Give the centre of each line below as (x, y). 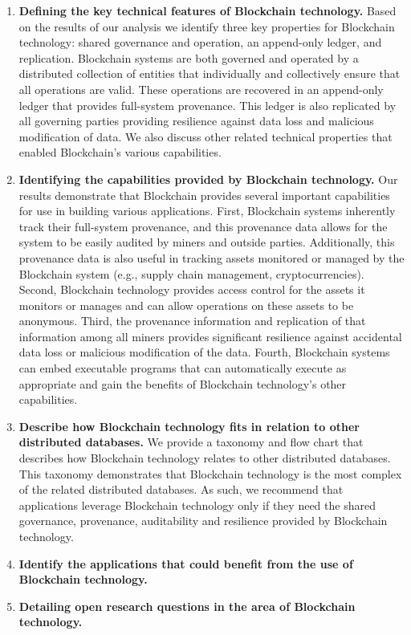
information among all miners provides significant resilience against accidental (210, 336)
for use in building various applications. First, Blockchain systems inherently (207, 211)
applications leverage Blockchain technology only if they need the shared (197, 505)
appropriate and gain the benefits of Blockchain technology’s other (183, 383)
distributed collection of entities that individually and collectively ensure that (210, 73)
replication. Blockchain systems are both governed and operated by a (189, 57)
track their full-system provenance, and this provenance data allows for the (203, 226)
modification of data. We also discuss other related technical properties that (205, 136)
